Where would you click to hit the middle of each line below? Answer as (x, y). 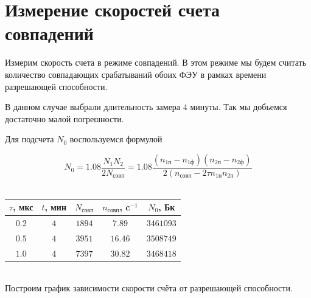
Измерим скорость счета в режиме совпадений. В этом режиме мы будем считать (156, 62)
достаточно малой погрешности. (65, 118)
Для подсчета (30, 139)
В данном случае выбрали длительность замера (93, 107)
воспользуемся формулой (116, 139)
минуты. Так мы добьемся (239, 107)
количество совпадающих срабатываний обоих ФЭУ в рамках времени (136, 74)
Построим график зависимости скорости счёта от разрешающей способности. (149, 288)
